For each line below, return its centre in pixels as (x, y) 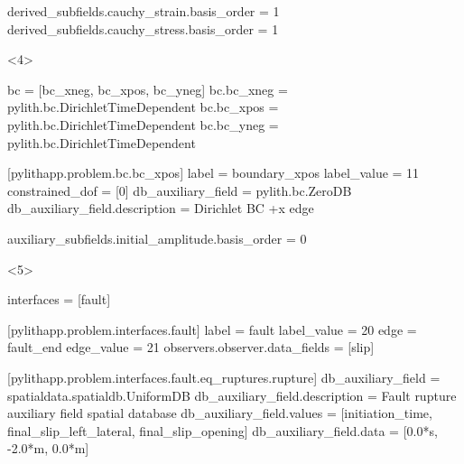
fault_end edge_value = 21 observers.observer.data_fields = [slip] (191, 347)
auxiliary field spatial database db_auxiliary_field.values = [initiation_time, (220, 413)
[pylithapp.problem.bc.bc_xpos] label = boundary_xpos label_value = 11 (213, 173)
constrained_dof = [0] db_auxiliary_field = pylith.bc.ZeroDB (180, 190)
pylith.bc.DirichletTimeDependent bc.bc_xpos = (143, 107)
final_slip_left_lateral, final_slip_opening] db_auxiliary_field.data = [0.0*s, (223, 430)
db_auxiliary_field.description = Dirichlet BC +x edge (161, 208)
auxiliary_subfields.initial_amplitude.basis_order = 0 (157, 238)
